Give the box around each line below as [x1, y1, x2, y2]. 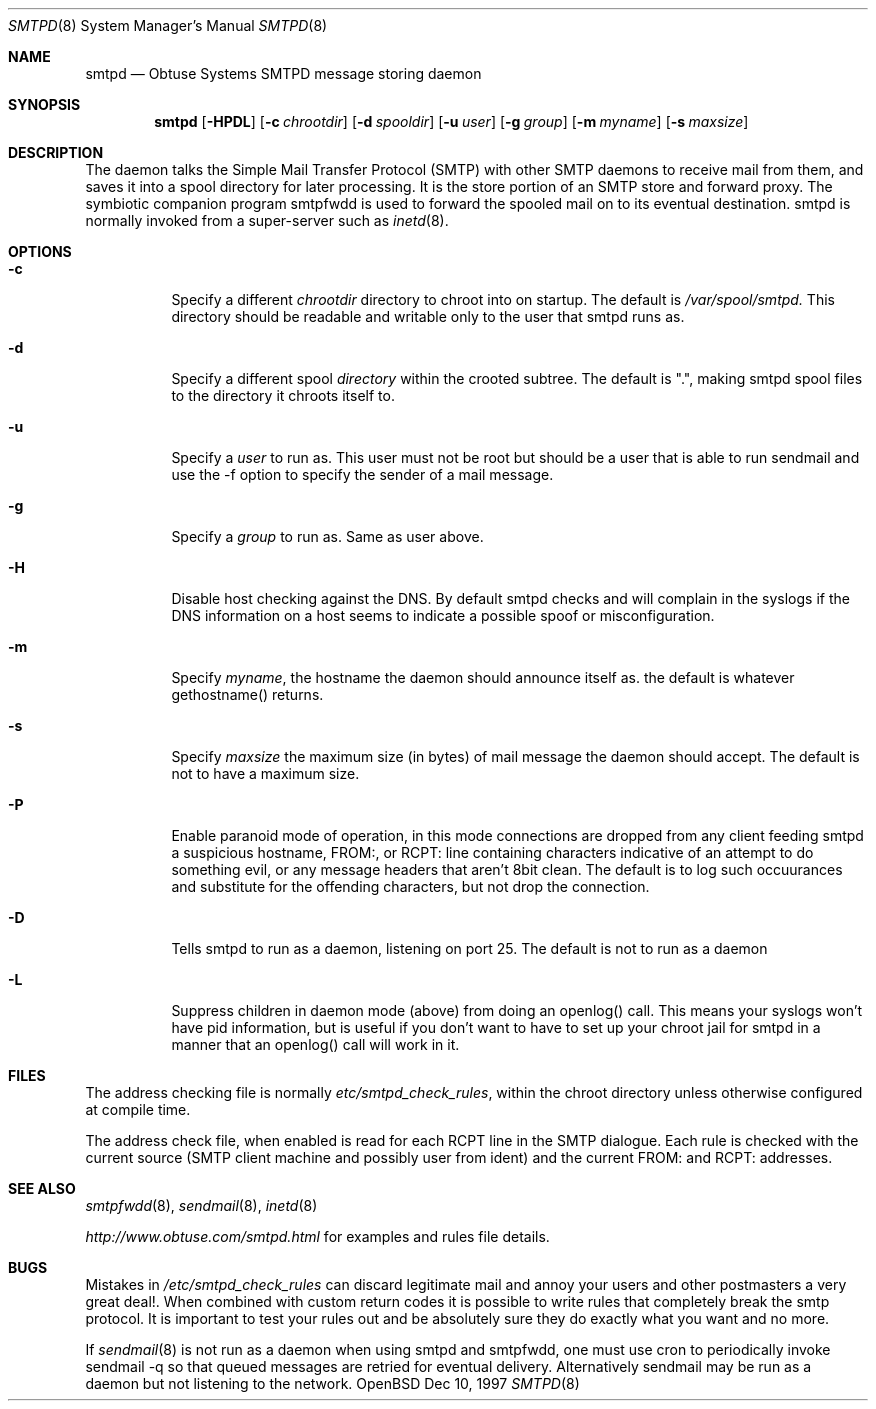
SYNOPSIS [8, 96, 81, 113]
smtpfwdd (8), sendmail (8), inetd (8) [85, 1197, 318, 1214]
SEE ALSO [8, 1180, 76, 1197]
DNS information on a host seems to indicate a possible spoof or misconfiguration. [171, 607, 715, 624]
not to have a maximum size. [171, 765, 360, 782]
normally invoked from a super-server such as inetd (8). [85, 212, 449, 229]
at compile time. [85, 1101, 191, 1118]
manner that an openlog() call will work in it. [171, 1036, 460, 1053]
